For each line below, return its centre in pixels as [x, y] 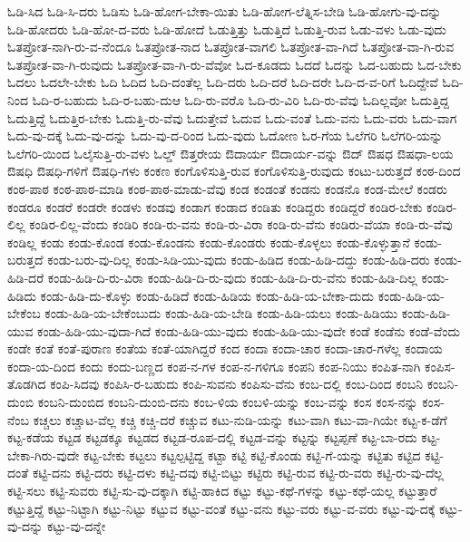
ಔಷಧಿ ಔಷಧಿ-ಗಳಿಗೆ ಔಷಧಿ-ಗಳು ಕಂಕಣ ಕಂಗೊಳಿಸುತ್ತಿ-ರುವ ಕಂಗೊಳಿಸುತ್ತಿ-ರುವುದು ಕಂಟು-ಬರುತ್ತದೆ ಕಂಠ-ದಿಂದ [234, 171]
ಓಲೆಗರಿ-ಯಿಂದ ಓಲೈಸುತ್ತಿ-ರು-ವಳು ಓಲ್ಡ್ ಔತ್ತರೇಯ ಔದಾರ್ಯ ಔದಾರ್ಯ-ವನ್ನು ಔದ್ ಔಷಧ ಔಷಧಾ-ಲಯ [230, 153]
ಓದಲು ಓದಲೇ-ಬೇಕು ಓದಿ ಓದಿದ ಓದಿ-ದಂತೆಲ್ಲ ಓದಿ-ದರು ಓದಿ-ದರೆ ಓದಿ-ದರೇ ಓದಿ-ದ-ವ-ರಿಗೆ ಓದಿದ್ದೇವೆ [223, 82]
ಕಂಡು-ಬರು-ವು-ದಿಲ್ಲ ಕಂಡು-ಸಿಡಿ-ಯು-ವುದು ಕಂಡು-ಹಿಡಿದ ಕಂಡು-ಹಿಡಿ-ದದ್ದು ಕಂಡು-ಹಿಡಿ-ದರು [239, 260]
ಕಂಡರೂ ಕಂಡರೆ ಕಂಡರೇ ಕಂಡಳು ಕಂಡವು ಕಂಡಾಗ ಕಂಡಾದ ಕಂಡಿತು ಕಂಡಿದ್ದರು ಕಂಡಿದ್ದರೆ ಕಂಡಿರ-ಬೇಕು [215, 206]
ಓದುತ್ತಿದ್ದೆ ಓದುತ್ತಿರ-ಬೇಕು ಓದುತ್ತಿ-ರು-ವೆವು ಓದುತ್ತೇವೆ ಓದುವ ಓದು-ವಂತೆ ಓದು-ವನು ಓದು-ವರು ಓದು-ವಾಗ [232, 117]
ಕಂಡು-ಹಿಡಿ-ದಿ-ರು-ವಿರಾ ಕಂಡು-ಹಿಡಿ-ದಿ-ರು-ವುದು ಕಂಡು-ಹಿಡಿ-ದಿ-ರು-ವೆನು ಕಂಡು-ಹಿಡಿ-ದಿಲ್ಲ [232, 277]
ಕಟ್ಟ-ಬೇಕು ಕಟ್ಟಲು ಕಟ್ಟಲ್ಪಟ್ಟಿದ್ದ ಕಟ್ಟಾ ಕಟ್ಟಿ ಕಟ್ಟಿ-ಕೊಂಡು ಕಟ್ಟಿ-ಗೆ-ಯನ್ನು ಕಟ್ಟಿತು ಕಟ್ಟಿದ [252, 455]
